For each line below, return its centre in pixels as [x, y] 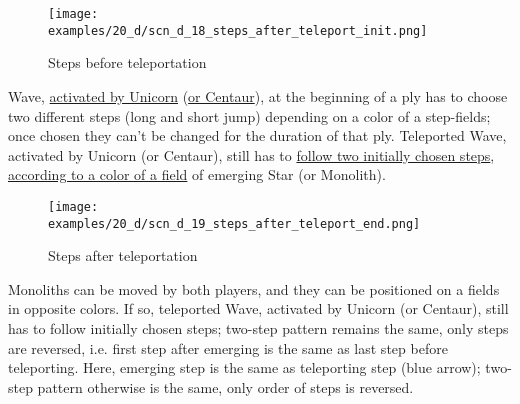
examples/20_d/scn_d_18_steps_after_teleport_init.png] [238, 30]
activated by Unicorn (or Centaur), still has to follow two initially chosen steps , [251, 154]
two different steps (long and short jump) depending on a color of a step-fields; [249, 115]
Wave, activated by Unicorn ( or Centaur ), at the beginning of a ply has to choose [258, 95]
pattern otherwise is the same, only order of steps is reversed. [225, 386]
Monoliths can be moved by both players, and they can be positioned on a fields [254, 288]
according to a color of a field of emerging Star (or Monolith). [197, 174]
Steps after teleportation [123, 255]
